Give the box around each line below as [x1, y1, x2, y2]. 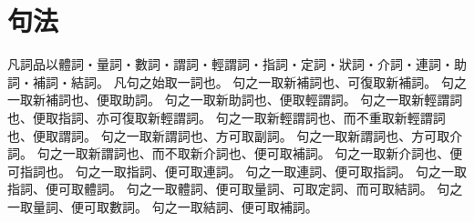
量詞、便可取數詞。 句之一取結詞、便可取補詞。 [32, 197, 318, 216]
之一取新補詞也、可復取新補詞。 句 [245, 72, 454, 91]
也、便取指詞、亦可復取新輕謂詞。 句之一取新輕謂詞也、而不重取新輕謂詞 [7, 107, 446, 126]
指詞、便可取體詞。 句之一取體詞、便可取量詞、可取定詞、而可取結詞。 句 [7, 179, 450, 198]
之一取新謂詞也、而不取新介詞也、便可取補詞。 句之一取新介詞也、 [49, 144, 450, 163]
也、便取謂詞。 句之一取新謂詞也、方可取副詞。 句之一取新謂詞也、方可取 [7, 126, 450, 145]
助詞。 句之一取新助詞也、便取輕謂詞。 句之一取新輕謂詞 [121, 90, 463, 109]
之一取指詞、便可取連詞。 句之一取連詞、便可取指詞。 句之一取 [88, 161, 467, 180]
